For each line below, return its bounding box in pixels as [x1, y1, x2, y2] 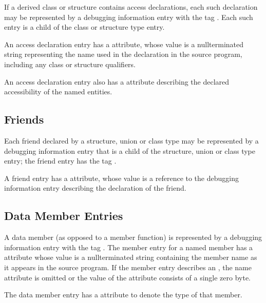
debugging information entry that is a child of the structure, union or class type [4, 145, 255, 156]
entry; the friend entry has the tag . [4, 155, 117, 166]
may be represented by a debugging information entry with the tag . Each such [4, 11, 253, 22]
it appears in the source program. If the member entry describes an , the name [4, 261, 252, 272]
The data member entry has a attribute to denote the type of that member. [4, 289, 242, 300]
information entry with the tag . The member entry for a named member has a [4, 241, 253, 252]
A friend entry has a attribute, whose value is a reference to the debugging [4, 172, 239, 183]
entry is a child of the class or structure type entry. [4, 22, 165, 32]
